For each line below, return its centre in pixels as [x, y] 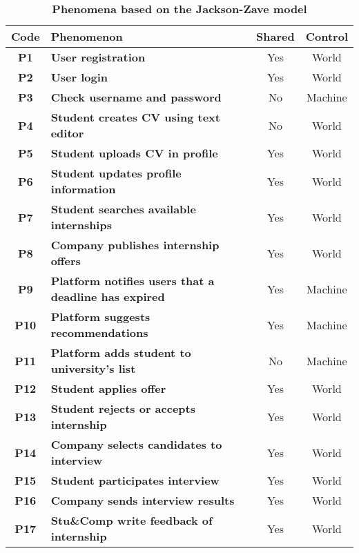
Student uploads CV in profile [134, 153]
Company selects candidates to [136, 444]
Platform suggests [100, 317]
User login [79, 77]
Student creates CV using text [135, 117]
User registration [98, 57]
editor [67, 133]
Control [327, 36]
